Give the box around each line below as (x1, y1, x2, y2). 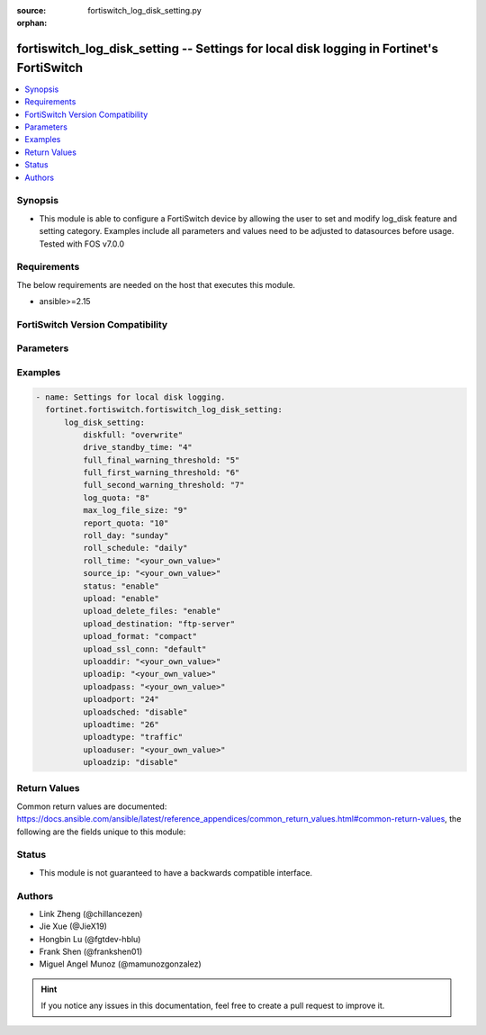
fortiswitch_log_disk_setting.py (87, 5, 202, 15)
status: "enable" (82, 580, 159, 591)
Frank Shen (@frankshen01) (39, 946, 143, 958)
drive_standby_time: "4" (82, 442, 193, 453)
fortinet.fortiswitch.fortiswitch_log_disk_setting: (45, 405, 283, 415)
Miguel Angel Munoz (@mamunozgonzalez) (39, 958, 202, 969)
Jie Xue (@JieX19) (39, 921, 108, 931)
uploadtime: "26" (82, 719, 159, 729)
